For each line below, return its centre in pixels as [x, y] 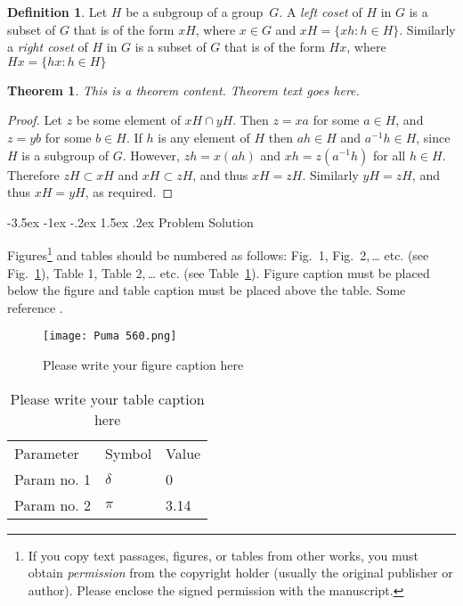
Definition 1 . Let [57, 12]
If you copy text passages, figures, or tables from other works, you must [223, 555]
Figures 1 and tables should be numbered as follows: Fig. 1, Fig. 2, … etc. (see [218, 254]
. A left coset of [321, 12]
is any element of [204, 137]
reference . [35, 307]
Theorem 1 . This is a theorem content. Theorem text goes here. [183, 90]
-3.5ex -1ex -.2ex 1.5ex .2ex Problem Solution [130, 221]
